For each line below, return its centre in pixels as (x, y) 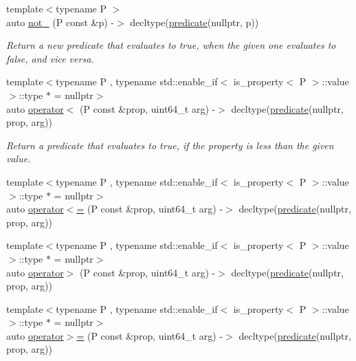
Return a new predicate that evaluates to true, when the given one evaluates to (171, 45)
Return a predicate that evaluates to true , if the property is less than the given (170, 145)
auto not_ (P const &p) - (60, 22)
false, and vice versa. (50, 58)
